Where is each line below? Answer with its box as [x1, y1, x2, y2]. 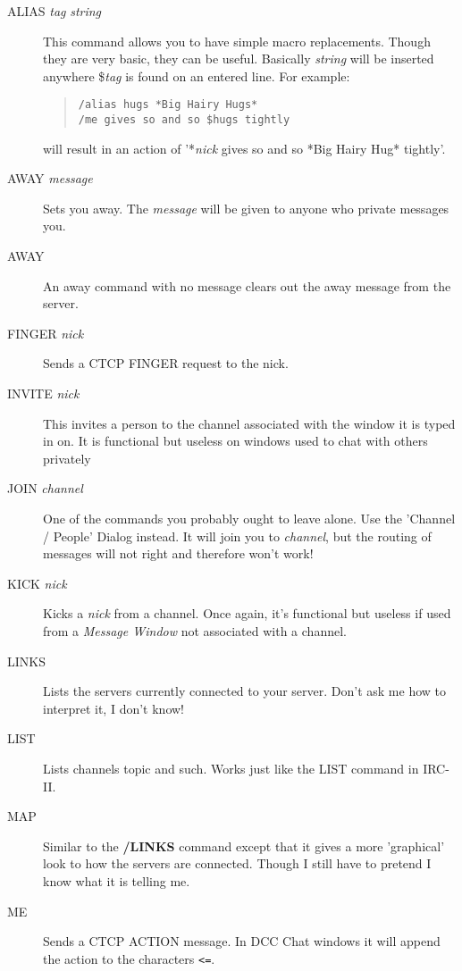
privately [43, 448, 91, 467]
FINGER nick [7, 323, 84, 342]
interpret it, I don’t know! [43, 699, 184, 717]
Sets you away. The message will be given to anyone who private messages [43, 198, 449, 217]
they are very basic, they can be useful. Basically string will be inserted [43, 49, 434, 68]
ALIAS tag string [7, 2, 102, 20]
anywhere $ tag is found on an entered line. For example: [43, 66, 350, 85]
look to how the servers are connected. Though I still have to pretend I [43, 854, 432, 873]
